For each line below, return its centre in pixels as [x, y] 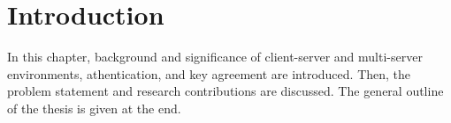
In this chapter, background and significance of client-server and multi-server [215, 57]
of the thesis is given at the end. [94, 108]
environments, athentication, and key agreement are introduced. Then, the [209, 73]
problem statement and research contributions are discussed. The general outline [225, 91]
